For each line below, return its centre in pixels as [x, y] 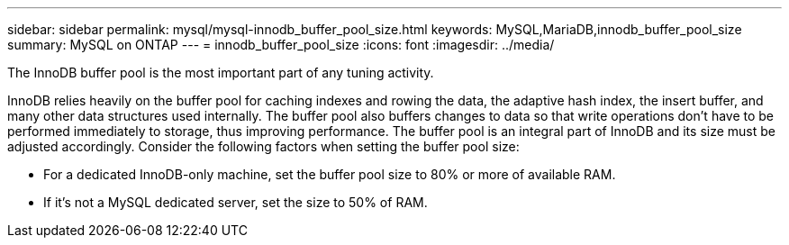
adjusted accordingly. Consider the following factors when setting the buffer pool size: [263, 146]
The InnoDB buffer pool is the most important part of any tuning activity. [221, 73]
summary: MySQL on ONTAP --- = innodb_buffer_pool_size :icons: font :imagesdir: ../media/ [281, 45]
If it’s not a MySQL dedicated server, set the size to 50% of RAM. [236, 202]
